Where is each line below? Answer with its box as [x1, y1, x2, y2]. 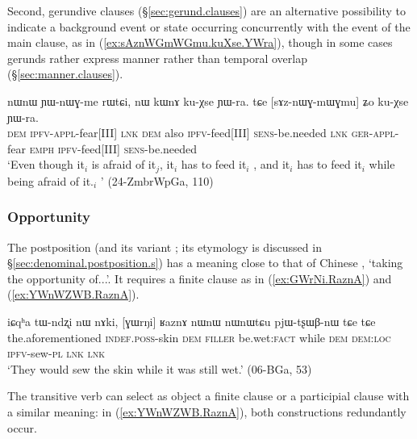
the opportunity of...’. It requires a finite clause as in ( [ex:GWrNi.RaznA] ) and [7, 270, 392, 286]
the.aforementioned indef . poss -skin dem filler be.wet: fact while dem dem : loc [7, 328, 391, 345]
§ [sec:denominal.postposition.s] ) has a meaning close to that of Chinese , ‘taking [7, 254, 403, 271]
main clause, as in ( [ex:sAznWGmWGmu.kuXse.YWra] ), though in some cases [7, 34, 393, 51]
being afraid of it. [7, 172, 94, 189]
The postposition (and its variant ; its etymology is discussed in [7, 238, 322, 255]
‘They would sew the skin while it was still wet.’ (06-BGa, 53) [7, 360, 312, 377]
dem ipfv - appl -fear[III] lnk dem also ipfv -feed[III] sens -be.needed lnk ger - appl [7, 124, 395, 141]
